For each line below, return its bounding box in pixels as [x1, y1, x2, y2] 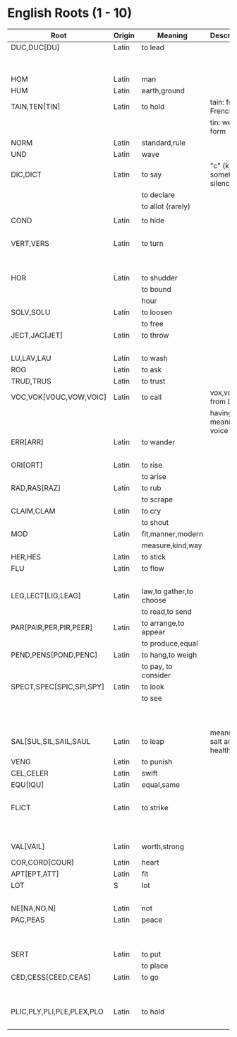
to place [141, 961, 169, 971]
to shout [141, 517, 169, 527]
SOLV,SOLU [11, 307, 51, 317]
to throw [141, 330, 169, 340]
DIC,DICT [11, 170, 42, 179]
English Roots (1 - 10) [7, 5, 133, 21]
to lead [141, 42, 164, 52]
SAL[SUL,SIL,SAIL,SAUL [11, 736, 91, 746]
